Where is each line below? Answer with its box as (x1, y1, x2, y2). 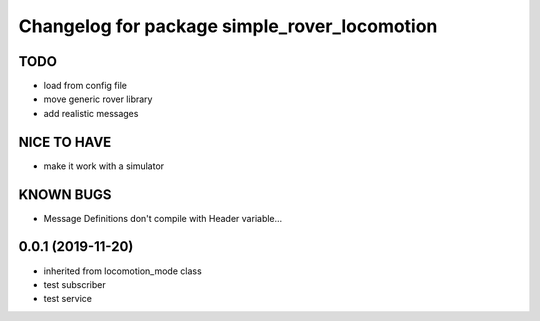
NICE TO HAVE (18, 133, 112, 150)
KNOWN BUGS (18, 186, 112, 203)
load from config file (43, 80, 127, 92)
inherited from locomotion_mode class (43, 265, 202, 277)
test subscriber (43, 278, 106, 290)
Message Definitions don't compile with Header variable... (43, 212, 283, 224)
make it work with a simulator (43, 160, 165, 172)
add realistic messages (43, 107, 139, 119)
